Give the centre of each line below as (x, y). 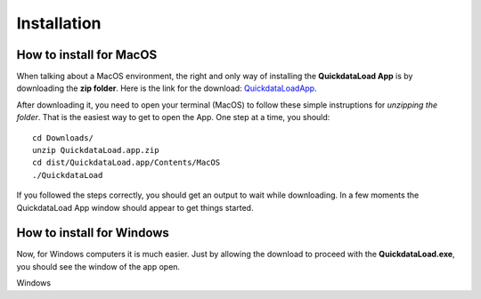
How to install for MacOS (87, 55)
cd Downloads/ (63, 137)
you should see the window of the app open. (98, 266)
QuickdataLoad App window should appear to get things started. (135, 207)
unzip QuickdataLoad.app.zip (96, 150)
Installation (59, 23)
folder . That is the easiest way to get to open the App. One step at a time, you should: (173, 117)
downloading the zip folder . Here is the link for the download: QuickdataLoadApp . (167, 88)
